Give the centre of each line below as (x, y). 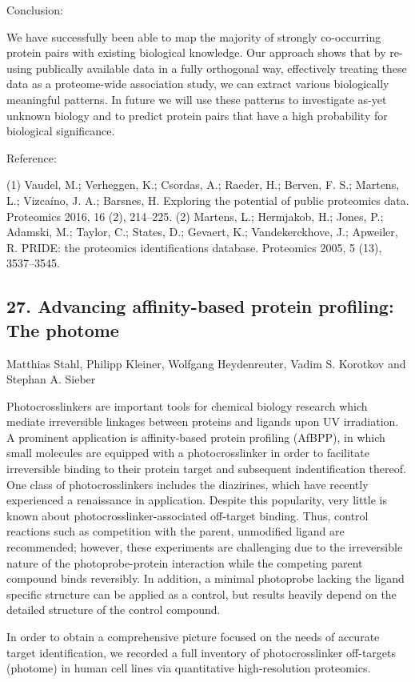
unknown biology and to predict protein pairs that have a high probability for (197, 115)
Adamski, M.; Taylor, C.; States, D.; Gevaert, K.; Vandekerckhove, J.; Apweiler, (202, 232)
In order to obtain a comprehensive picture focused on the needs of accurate (193, 636)
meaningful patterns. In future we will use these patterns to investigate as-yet (197, 99)
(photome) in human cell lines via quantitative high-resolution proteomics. (189, 668)
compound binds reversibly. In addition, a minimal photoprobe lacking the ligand (206, 578)
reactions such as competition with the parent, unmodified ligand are (176, 531)
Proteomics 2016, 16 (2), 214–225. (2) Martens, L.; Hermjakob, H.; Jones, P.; (195, 216)
